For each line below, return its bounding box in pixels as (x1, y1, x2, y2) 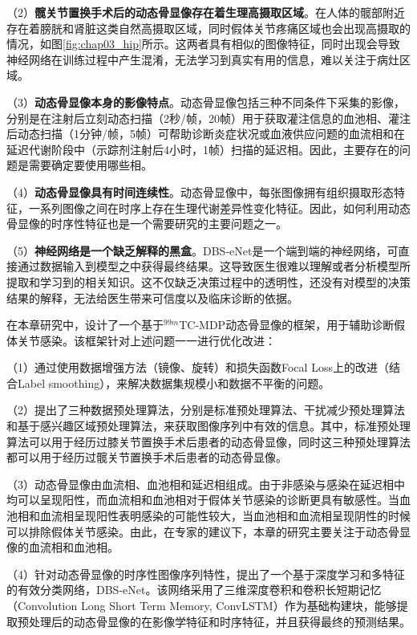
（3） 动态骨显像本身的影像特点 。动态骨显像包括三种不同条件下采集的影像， (6, 93, 405, 110)
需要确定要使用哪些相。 (28, 157, 152, 173)
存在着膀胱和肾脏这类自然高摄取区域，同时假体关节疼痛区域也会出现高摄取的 (6, 19, 411, 36)
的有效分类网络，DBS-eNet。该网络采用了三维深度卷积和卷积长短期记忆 (6, 581, 382, 598)
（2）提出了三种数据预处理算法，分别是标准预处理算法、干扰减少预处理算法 (6, 401, 405, 418)
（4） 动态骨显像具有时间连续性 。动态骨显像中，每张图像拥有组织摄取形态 (6, 183, 394, 200)
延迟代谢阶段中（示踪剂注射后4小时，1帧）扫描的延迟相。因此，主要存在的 (6, 140, 399, 157)
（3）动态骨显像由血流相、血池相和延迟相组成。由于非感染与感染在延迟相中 (6, 475, 405, 492)
